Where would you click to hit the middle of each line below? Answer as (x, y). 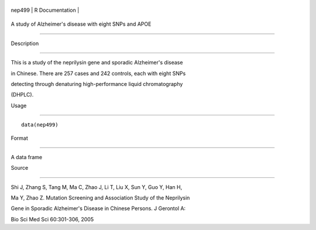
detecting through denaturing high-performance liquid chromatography (97, 84)
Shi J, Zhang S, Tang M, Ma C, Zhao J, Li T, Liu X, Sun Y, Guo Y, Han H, (97, 187)
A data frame (27, 157)
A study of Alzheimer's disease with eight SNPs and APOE (81, 24)
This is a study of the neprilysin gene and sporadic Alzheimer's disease (97, 63)
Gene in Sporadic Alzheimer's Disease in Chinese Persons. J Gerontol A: (98, 208)
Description (25, 43)
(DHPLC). (22, 95)
